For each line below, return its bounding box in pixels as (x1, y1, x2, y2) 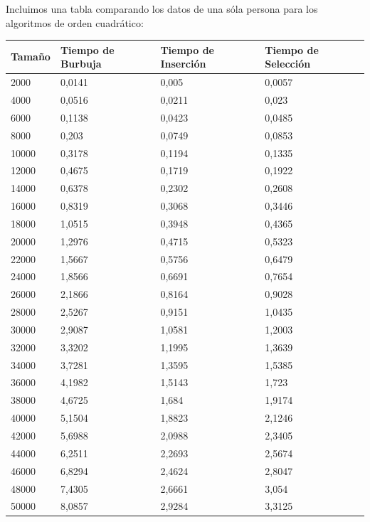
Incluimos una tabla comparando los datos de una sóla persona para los (6, 1, 318, 16)
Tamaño (11, 49, 51, 64)
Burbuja (60, 56, 102, 71)
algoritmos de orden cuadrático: (6, 15, 144, 30)
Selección (265, 56, 311, 71)
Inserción (160, 56, 206, 71)
